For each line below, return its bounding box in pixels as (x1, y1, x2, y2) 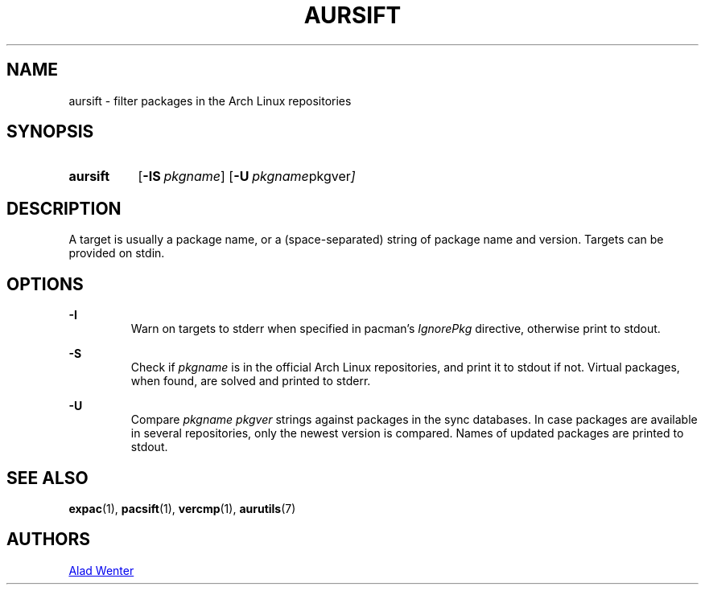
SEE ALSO (6, 467, 89, 488)
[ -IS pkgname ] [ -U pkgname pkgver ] (138, 168, 356, 185)
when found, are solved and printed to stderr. (130, 374, 371, 388)
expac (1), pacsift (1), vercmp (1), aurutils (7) (68, 501, 296, 515)
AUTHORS (6, 529, 91, 550)
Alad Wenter (68, 563, 134, 577)
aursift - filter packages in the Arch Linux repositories (68, 93, 352, 108)
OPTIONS (6, 273, 84, 294)
